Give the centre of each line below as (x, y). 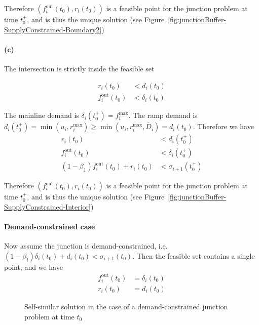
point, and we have (33, 267)
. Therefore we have (223, 126)
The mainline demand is (42, 115)
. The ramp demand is (163, 115)
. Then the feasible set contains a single (194, 255)
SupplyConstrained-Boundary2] (53, 29)
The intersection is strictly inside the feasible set (79, 68)
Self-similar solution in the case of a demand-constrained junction (126, 306)
